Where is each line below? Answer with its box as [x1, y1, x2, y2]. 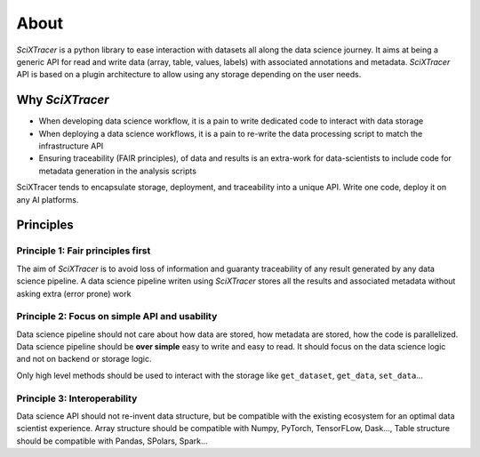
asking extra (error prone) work [16, 288, 132, 299]
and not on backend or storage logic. [16, 354, 152, 365]
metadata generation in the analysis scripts [38, 165, 197, 176]
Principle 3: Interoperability [16, 392, 138, 405]
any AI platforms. [16, 194, 79, 204]
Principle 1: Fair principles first [16, 245, 151, 257]
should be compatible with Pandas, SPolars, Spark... [16, 436, 208, 446]
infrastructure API [38, 140, 104, 151]
